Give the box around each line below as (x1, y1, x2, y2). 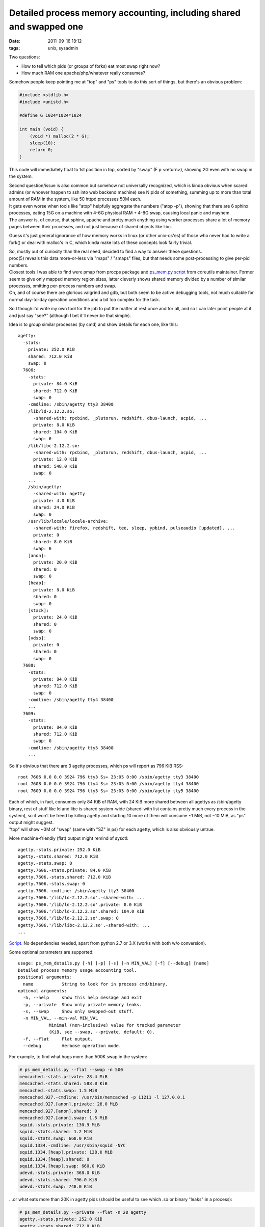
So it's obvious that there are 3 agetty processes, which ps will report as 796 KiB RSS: (9, 763, 184, 769)
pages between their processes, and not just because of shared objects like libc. (9, 223, 172, 229)
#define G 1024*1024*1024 (19, 113, 82, 118)
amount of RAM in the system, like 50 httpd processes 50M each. (9, 196, 142, 202)
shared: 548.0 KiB (33, 463, 78, 469)
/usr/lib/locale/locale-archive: (27, 518, 109, 524)
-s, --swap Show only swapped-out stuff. (23, 1009, 134, 1014)
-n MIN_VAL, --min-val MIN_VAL (23, 1015, 98, 1021)
